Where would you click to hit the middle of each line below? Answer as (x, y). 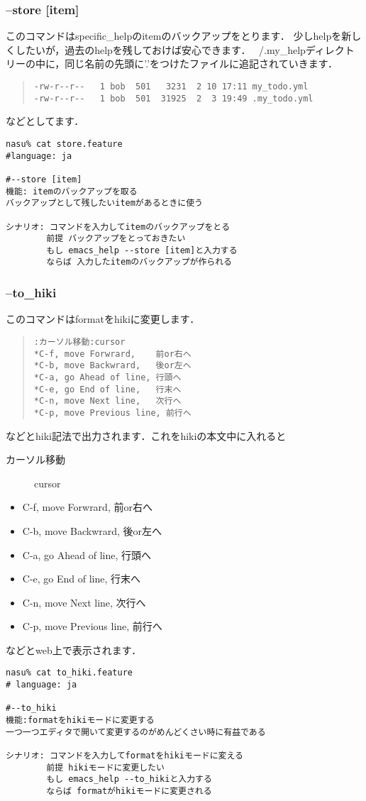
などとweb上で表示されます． (74, 650)
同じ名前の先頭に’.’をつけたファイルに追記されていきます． (201, 63)
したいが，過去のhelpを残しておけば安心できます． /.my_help (160, 49)
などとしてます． (45, 121)
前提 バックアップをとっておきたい (116, 239)
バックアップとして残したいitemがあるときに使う (104, 203)
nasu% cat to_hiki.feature (69, 673)
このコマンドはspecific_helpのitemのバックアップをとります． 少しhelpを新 (179, 36)
